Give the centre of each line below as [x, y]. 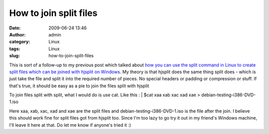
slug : [14, 56]
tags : [15, 49]
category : [20, 42]
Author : [17, 34]
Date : [15, 28]
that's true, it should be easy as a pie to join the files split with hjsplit [79, 86]
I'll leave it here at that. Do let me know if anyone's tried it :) [70, 125]
